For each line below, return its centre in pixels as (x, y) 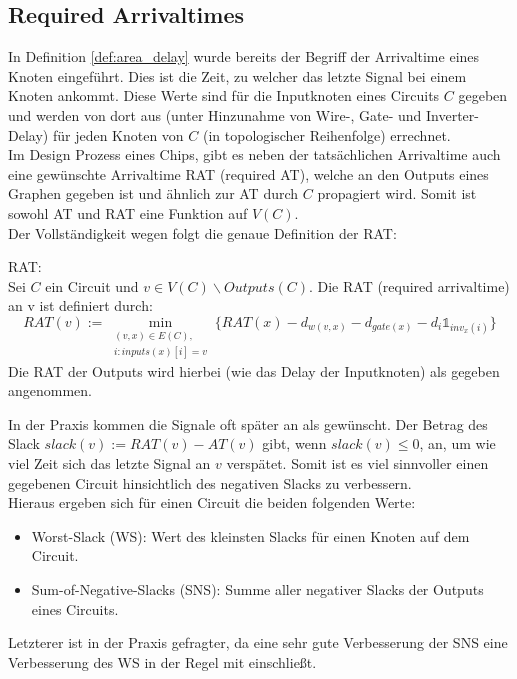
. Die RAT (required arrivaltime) (409, 285)
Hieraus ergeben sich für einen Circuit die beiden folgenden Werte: (212, 502)
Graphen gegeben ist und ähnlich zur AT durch (153, 193)
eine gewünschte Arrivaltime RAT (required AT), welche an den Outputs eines (248, 173)
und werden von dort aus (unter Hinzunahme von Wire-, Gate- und (215, 114)
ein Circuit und (92, 285)
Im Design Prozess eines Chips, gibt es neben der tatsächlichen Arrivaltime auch (254, 154)
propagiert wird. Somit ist (397, 193)
